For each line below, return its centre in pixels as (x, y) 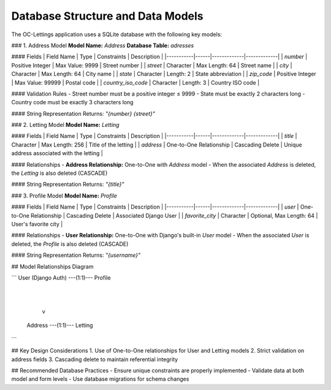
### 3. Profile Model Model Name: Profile (64, 196)
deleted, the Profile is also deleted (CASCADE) (70, 244)
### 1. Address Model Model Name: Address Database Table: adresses (103, 45)
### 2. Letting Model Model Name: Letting (65, 125)
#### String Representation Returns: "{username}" (76, 255)
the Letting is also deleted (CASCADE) (59, 173)
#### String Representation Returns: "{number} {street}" (83, 113)
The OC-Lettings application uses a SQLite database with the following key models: (117, 34)
